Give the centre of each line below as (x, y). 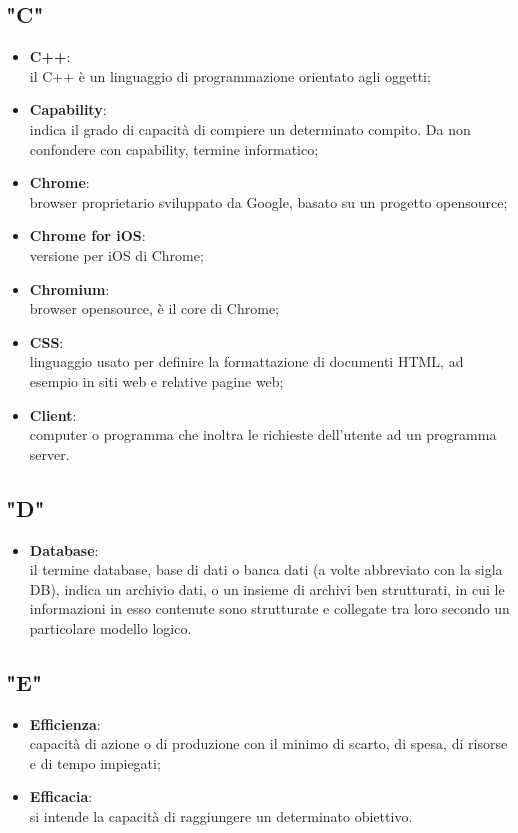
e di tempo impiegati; (95, 762)
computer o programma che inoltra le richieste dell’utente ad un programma (263, 434)
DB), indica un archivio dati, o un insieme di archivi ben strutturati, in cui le (267, 588)
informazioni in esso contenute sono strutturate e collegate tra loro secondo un (269, 608)
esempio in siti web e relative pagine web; (156, 380)
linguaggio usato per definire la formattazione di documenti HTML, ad (246, 361)
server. (49, 453)
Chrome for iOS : (87, 235)
